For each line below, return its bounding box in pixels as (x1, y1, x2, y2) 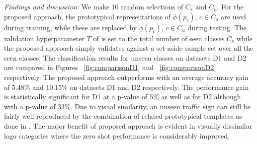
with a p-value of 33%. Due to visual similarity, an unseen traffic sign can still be (4, 101, 251, 111)
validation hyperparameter (4, 33, 85, 43)
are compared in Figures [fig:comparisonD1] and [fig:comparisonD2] (4, 62, 216, 72)
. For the (217, 1, 244, 11)
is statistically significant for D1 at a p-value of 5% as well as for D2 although (4, 91, 241, 102)
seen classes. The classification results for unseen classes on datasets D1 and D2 (4, 52, 247, 63)
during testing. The (187, 22, 247, 32)
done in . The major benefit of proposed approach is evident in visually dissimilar (4, 120, 253, 131)
